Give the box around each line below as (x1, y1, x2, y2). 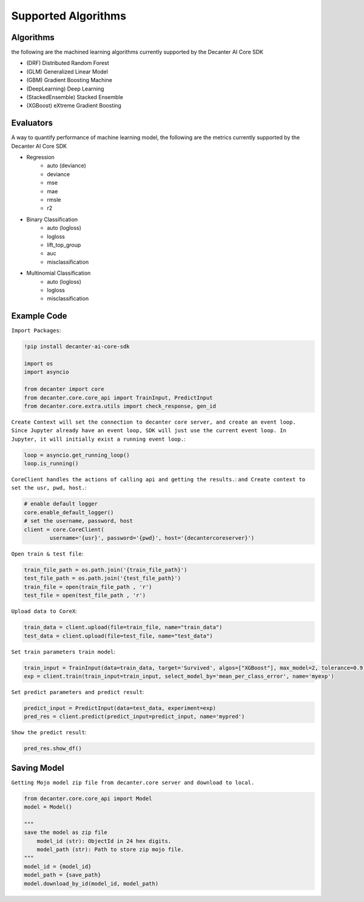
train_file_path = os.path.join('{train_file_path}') (24, 566, 187, 573)
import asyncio (24, 368, 69, 376)
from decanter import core (24, 386, 104, 393)
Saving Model (11, 763, 65, 773)
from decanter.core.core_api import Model (24, 795, 152, 802)
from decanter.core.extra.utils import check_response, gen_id (24, 402, 217, 410)
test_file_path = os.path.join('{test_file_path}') (24, 575, 181, 582)
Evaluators (11, 118, 53, 128)
